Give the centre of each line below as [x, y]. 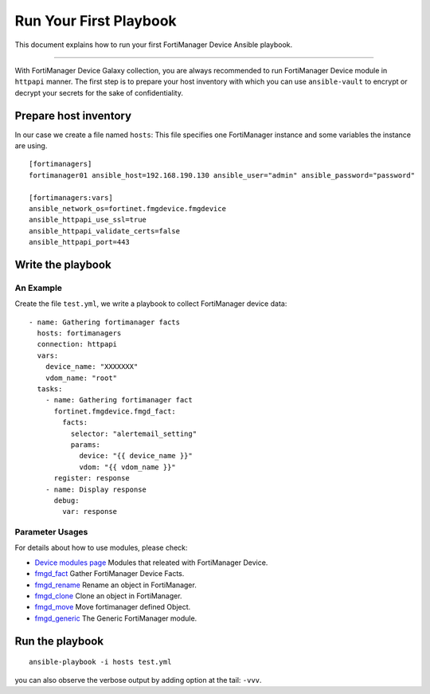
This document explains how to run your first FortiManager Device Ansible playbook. [154, 45]
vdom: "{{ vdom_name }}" [128, 467]
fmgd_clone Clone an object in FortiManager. [108, 596]
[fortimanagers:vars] [71, 198]
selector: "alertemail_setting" [134, 433]
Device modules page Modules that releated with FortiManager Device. [151, 563]
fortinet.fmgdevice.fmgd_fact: [115, 411]
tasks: [50, 389]
